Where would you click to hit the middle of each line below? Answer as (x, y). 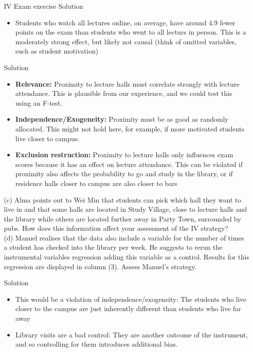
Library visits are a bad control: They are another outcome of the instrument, (132, 334)
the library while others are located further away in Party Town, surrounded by (123, 218)
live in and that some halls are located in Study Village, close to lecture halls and (126, 209)
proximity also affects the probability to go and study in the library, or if (124, 174)
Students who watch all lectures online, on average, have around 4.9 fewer (125, 22)
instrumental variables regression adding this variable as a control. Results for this (126, 257)
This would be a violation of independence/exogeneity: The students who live (131, 299)
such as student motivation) (57, 51)
